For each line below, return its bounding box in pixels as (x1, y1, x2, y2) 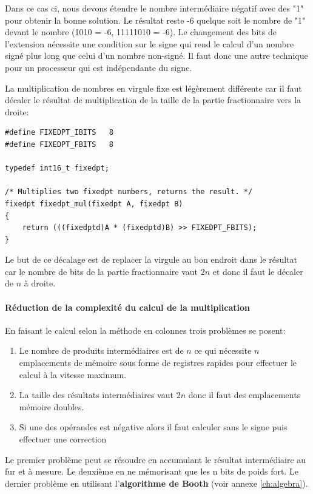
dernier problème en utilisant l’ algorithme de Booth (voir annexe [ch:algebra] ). (5, 476, 308, 489)
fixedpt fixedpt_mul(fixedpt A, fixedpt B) (5, 199, 183, 208)
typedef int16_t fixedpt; (5, 164, 109, 173)
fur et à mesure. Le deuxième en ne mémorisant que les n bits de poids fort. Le (5, 465, 298, 478)
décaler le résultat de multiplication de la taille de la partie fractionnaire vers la (5, 93, 301, 106)
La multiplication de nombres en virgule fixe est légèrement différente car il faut (5, 81, 302, 94)
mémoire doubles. (19, 400, 84, 413)
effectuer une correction (19, 433, 107, 445)
